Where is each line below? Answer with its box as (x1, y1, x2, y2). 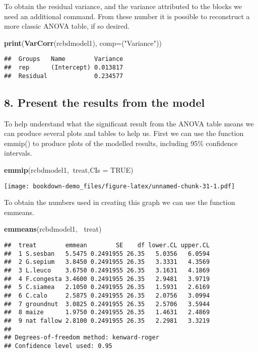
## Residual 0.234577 (4, 72, 123, 80)
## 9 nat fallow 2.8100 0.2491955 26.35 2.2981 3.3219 (4, 317, 210, 324)
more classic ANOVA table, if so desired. (4, 21, 130, 31)
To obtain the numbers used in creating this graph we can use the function (4, 197, 235, 207)
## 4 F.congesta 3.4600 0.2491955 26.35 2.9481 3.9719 (4, 275, 210, 283)
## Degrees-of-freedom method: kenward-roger (4, 334, 159, 341)
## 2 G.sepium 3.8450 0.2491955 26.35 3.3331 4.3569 (4, 258, 210, 266)
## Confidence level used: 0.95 (4, 342, 112, 349)
